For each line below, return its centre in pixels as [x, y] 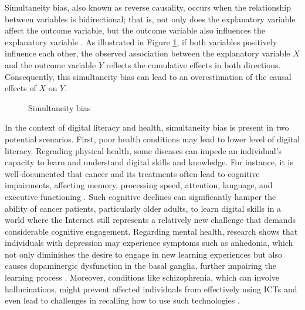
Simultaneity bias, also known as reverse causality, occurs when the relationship [148, 7]
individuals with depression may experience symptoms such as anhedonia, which [149, 243]
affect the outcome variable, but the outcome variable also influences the [135, 30]
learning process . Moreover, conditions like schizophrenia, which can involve [142, 277]
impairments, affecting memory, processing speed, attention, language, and [139, 185]
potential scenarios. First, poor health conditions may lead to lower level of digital [152, 139]
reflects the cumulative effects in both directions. [193, 64]
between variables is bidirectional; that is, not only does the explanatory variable [150, 19]
